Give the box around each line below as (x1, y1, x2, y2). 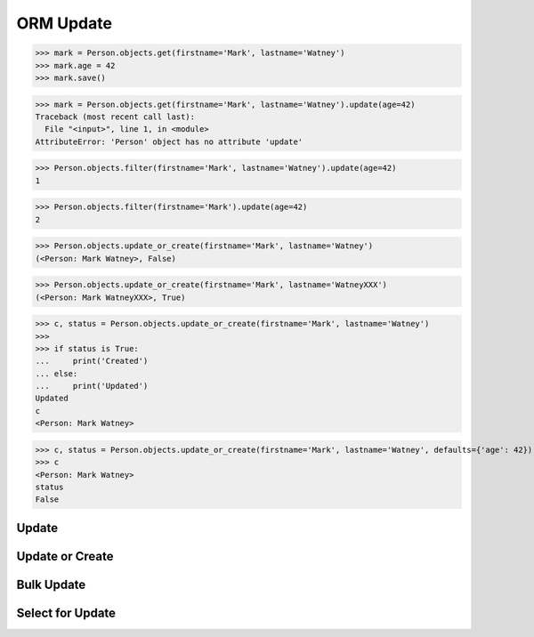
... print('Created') (35, 356, 149, 367)
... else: (35, 368, 78, 378)
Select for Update (16, 605, 116, 620)
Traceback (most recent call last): (35, 111, 196, 122)
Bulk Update (16, 577, 86, 592)
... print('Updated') (35, 381, 149, 391)
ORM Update (16, 13, 113, 33)
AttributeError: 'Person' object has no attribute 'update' (35, 136, 303, 147)
